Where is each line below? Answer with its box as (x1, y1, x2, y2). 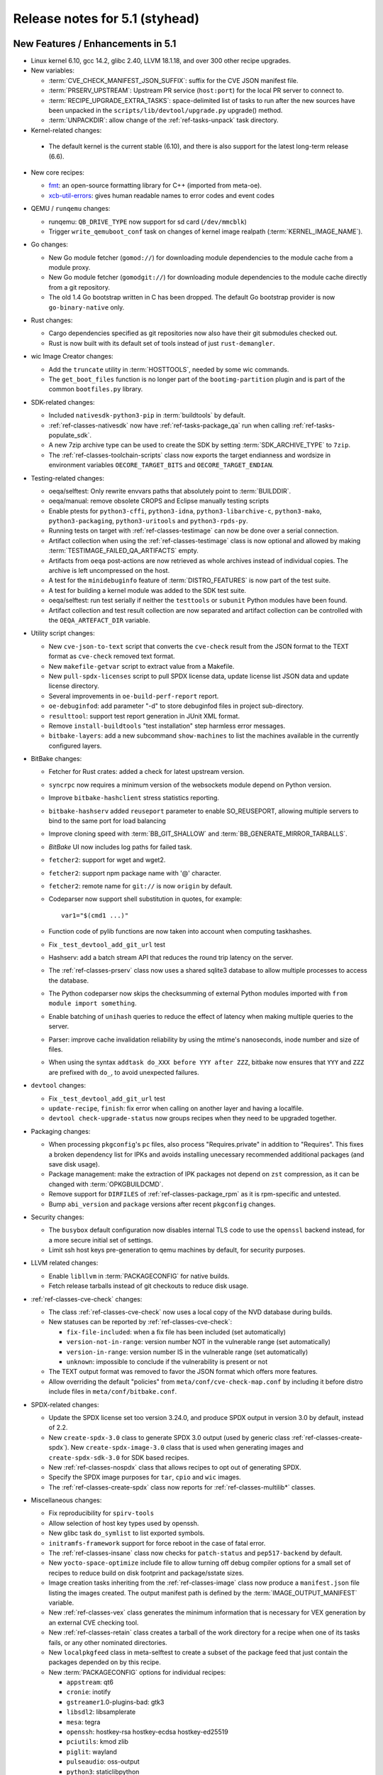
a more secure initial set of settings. (48, 1235, 153, 1244)
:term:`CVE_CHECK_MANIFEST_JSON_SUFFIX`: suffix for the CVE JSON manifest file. (48, 76, 299, 84)
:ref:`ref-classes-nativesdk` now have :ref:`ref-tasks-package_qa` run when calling (48, 421, 291, 430)
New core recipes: (30, 168, 85, 177)
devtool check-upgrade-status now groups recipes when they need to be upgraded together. (48, 1114, 337, 1123)
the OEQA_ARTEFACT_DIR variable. (48, 616, 150, 624)
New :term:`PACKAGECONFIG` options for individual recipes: (48, 1668, 226, 1676)
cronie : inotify (66, 1688, 111, 1696)
